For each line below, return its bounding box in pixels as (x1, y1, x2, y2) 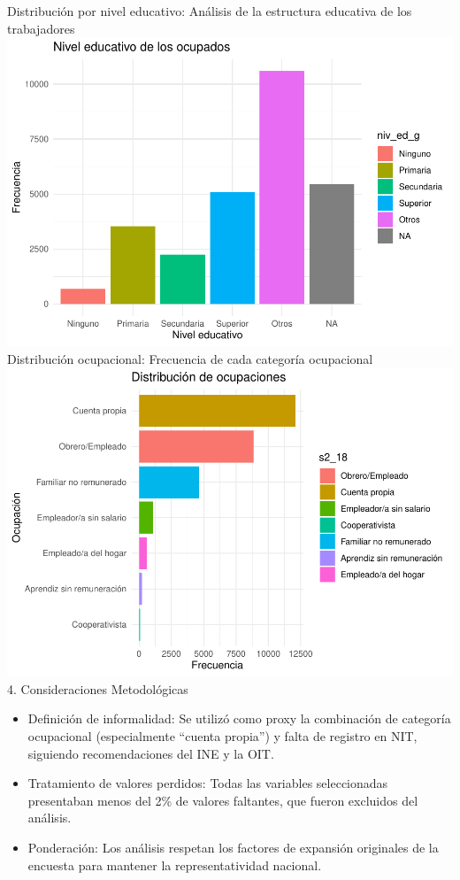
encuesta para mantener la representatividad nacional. (27, 855, 322, 874)
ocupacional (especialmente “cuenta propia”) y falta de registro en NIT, (27, 727, 418, 745)
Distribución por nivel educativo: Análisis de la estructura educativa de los (7, 2, 412, 19)
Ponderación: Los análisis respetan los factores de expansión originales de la (27, 838, 439, 856)
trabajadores (7, 19, 75, 37)
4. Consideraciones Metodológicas (7, 679, 188, 698)
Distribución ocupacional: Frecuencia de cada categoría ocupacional (7, 349, 373, 367)
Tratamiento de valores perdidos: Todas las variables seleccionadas (27, 774, 388, 792)
